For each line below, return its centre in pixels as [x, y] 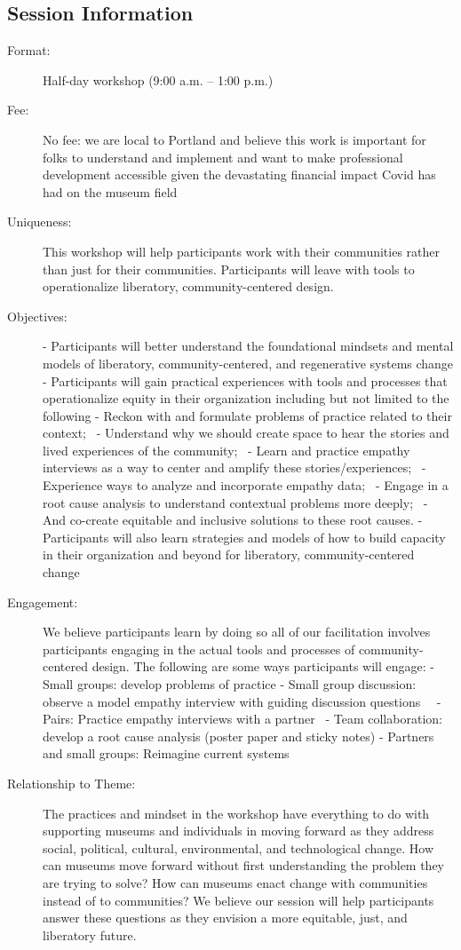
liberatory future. [90, 934]
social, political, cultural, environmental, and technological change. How [238, 847]
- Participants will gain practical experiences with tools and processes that [245, 380]
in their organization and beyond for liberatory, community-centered [229, 554]
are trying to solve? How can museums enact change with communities [235, 882]
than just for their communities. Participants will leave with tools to [229, 269]
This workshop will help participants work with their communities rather [242, 251]
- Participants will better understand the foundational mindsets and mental [248, 346]
